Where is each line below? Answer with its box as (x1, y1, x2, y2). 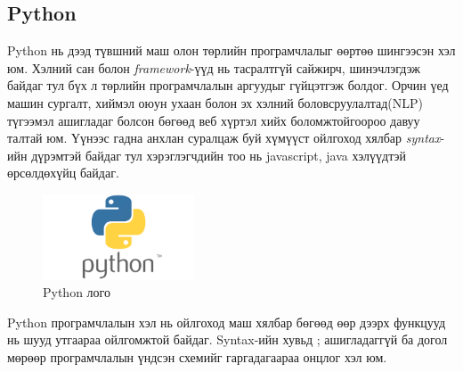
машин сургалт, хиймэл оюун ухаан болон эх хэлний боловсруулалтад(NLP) (7, 93, 423, 112)
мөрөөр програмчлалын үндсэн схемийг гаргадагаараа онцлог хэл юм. (7, 347, 387, 366)
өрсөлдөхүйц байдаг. (7, 163, 119, 182)
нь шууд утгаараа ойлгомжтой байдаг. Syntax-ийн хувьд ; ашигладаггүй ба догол (7, 330, 448, 349)
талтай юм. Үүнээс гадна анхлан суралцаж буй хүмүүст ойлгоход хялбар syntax (7, 128, 441, 147)
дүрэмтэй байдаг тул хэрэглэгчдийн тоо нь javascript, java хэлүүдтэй (31, 145, 407, 164)
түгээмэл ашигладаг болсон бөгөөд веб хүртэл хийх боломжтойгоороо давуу (7, 111, 420, 129)
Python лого (43, 283, 110, 302)
